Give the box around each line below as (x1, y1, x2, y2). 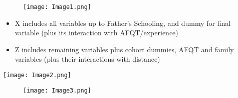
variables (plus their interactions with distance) (15, 54, 160, 64)
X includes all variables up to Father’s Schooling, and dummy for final (15, 17, 231, 28)
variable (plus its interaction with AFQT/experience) (15, 27, 178, 38)
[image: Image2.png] (3, 72, 72, 79)
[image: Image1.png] (23, 3, 92, 10)
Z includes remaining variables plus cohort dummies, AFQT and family (15, 44, 234, 54)
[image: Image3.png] (23, 87, 92, 94)
